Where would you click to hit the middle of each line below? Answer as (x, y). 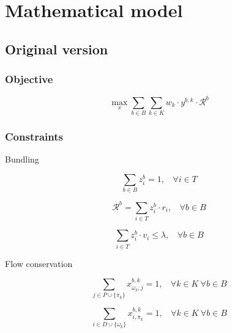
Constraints (34, 137)
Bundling (22, 159)
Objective (29, 79)
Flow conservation (39, 263)
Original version (57, 49)
